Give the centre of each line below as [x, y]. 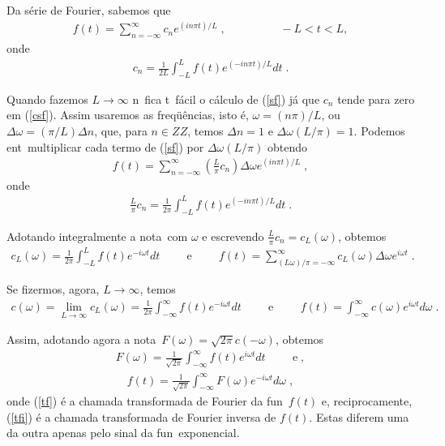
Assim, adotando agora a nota [81, 339]
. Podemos [379, 131]
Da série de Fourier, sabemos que [89, 10]
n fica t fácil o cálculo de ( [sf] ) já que [226, 99]
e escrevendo [233, 236]
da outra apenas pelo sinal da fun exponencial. [123, 433]
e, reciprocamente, [367, 401]
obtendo [287, 146]
